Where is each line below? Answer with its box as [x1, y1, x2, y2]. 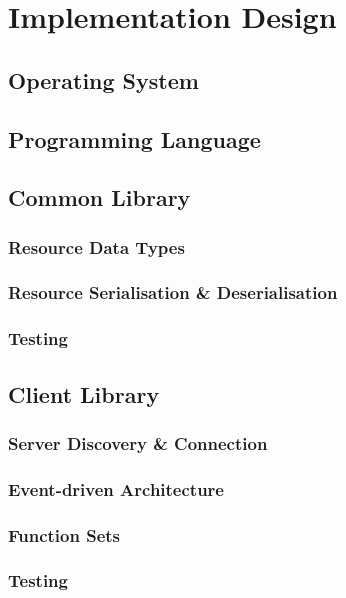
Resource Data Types [8, 234, 185, 259]
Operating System [8, 64, 199, 95]
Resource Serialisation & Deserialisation [8, 280, 338, 305]
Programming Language [8, 123, 261, 154]
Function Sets [8, 522, 121, 547]
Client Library [8, 378, 160, 409]
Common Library [8, 182, 191, 213]
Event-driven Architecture [8, 476, 224, 501]
